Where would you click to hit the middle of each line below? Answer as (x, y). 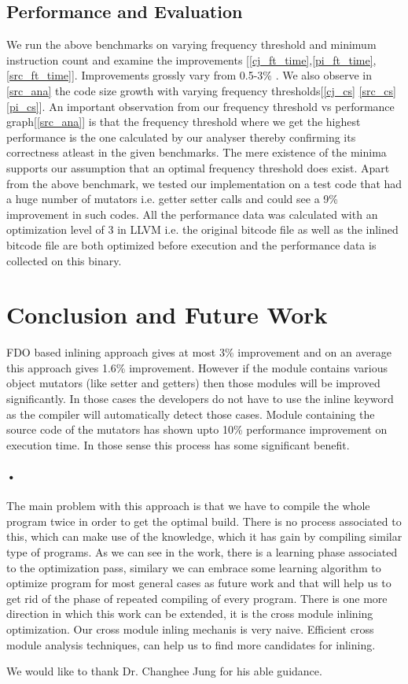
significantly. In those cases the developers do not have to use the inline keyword (200, 399)
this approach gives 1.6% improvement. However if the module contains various (197, 367)
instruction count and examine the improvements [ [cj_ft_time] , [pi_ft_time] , (191, 59)
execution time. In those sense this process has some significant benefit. (178, 444)
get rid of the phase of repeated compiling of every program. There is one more (197, 598)
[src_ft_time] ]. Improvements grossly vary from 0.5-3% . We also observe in (189, 75)
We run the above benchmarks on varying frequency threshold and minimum (191, 44)
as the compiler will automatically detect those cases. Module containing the (191, 414)
